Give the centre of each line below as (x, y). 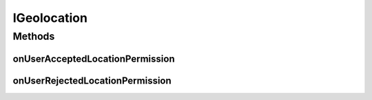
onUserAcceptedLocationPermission (94, 59)
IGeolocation (50, 18)
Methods (34, 36)
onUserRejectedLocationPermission (92, 80)
